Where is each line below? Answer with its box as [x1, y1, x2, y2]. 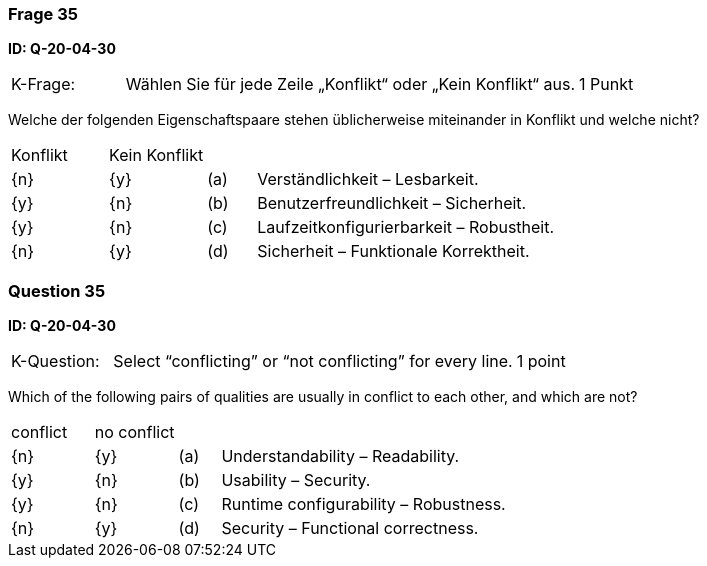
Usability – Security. [221, 470, 371, 491]
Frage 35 [8, 4, 78, 24]
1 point [516, 351, 566, 372]
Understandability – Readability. [221, 446, 460, 467]
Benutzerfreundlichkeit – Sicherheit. [257, 193, 527, 214]
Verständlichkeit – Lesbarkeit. [257, 169, 479, 190]
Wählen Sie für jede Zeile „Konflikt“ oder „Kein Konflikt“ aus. [125, 74, 576, 95]
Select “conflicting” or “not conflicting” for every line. [113, 351, 513, 372]
